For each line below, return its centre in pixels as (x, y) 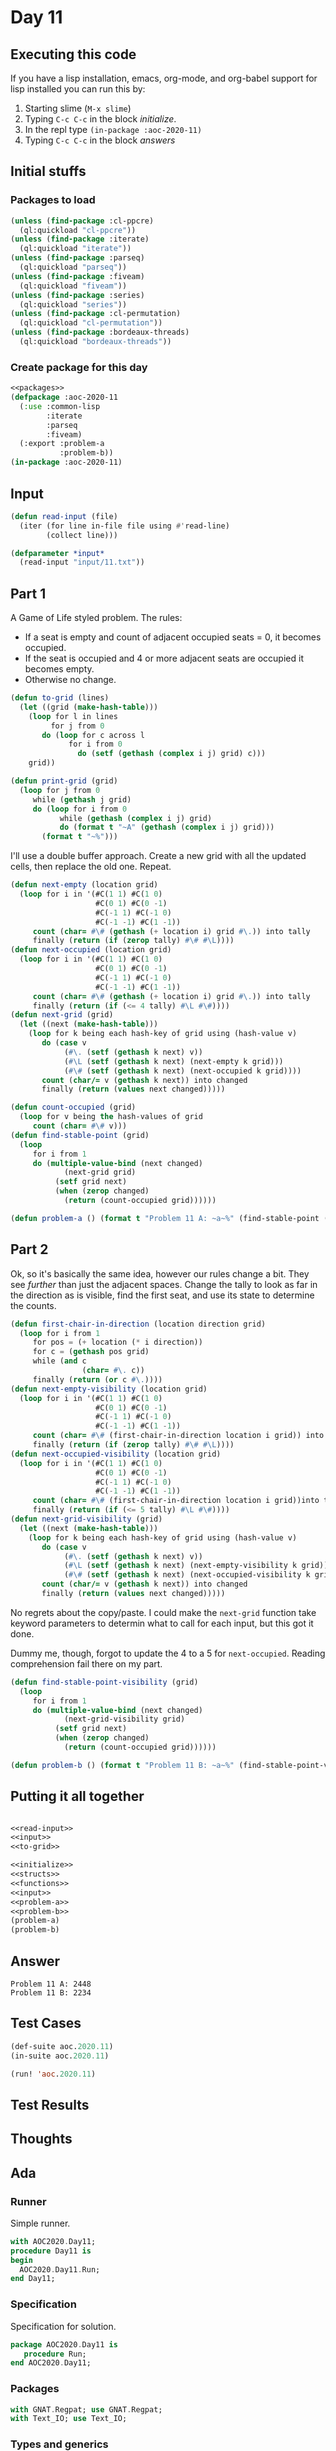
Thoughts (41, 2139)
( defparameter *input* (57, 553)
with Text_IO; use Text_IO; (69, 2419)
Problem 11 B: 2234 (51, 1993)
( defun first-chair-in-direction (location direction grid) (138, 1324)
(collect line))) (82, 535)
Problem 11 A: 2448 (51, 1984)
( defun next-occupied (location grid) (91, 950)
